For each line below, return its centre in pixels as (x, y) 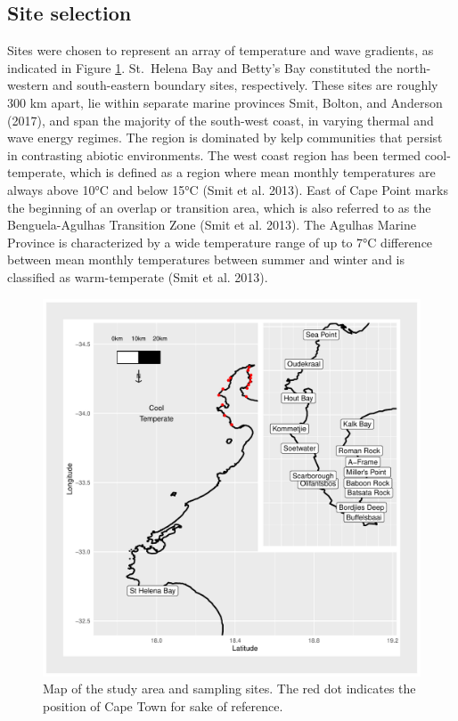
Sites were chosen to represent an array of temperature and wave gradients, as (221, 50)
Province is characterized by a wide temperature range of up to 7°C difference (220, 242)
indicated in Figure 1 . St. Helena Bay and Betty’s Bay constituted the (200, 67)
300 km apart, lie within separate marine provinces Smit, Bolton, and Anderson (225, 102)
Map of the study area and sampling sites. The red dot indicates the (229, 689)
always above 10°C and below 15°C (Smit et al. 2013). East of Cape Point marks (228, 189)
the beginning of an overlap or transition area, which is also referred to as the (219, 207)
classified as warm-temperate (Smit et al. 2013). (138, 276)
